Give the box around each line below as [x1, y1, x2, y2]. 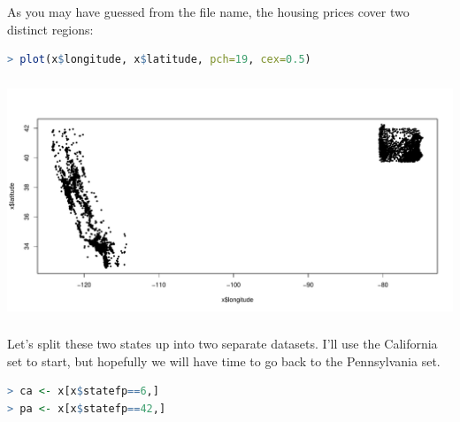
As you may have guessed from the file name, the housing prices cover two [7, 2, 410, 20]
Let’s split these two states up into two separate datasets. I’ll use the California [7, 334, 438, 353]
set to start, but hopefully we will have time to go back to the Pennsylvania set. [7, 351, 441, 370]
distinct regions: [7, 19, 94, 38]
